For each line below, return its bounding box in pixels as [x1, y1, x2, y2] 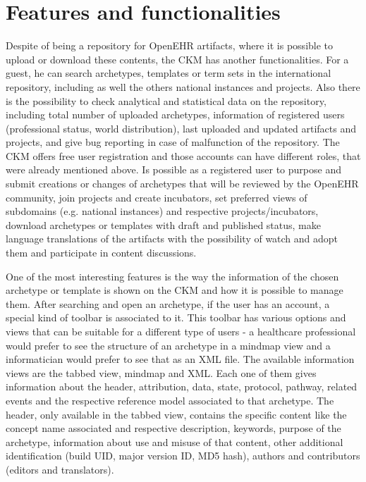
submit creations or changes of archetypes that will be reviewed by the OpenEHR [6, 176, 359, 191]
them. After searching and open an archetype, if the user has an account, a [6, 296, 330, 311]
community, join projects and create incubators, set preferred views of [6, 190, 307, 204]
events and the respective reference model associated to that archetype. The [6, 393, 334, 407]
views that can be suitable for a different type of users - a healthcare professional [6, 324, 356, 338]
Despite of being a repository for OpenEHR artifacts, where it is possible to [6, 38, 334, 53]
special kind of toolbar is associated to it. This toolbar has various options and [6, 310, 346, 325]
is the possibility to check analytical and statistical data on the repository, [6, 93, 327, 108]
